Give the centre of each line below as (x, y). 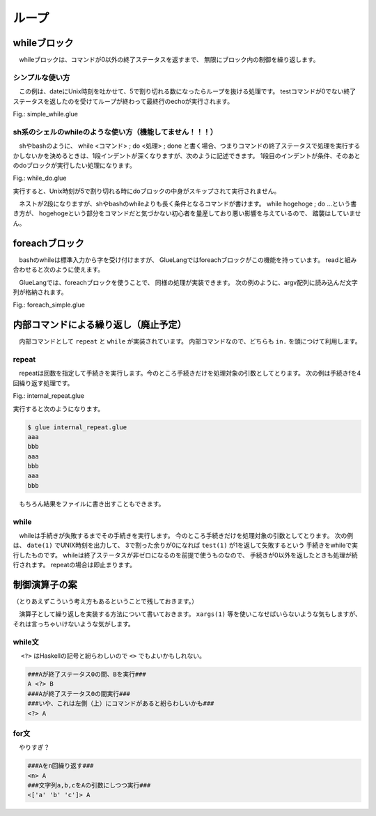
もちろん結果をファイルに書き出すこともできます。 (92, 503)
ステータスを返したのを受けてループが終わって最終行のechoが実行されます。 (123, 101)
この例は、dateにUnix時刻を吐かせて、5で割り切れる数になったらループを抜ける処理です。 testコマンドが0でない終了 (187, 91)
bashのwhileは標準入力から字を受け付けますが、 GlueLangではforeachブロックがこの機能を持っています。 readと (181, 260)
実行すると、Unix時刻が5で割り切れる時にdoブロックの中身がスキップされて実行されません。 (147, 191)
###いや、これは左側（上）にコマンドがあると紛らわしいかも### (121, 703)
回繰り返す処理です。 (43, 383)
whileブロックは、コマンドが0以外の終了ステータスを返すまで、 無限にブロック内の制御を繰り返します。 (169, 60)
